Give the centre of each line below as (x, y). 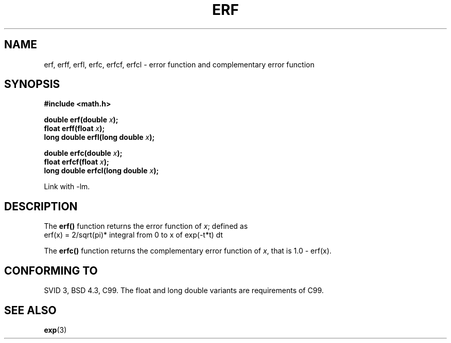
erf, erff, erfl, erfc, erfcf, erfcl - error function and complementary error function (179, 64)
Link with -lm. (67, 187)
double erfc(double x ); (83, 153)
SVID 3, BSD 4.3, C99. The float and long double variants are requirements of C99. (184, 291)
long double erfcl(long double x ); (101, 171)
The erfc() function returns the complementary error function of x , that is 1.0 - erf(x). (188, 251)
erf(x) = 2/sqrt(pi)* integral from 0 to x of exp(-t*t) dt (133, 235)
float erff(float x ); (74, 129)
